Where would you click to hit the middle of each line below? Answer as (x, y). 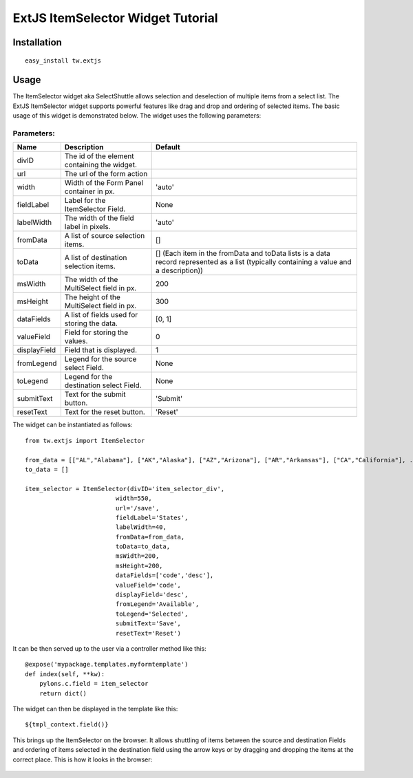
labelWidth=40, (141, 527)
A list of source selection (105, 236)
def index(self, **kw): (65, 674)
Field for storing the (96, 332)
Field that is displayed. (101, 350)
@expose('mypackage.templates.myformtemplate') (107, 664)
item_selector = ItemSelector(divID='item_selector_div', (125, 489)
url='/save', (137, 508)
